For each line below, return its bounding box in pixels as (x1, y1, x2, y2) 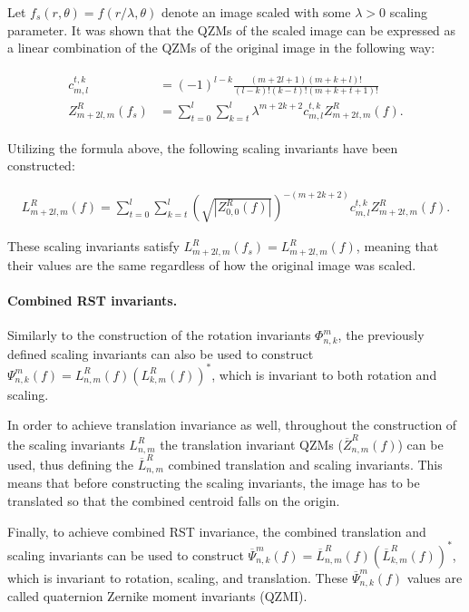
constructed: (7, 156, 75, 175)
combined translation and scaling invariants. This (168, 454, 443, 473)
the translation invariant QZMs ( (160, 434, 343, 453)
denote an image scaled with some (161, 3, 351, 21)
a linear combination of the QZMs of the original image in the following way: (7, 38, 435, 57)
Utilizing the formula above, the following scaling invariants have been (7, 138, 398, 157)
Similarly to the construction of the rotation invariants (7, 325, 311, 345)
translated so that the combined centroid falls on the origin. (7, 491, 340, 510)
